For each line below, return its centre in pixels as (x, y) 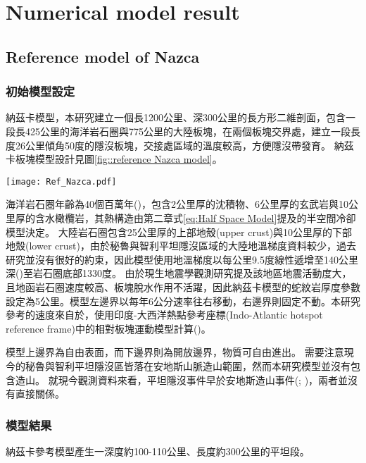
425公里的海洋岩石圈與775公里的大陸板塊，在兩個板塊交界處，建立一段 (188, 131)
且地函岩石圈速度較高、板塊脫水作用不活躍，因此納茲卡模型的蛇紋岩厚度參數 (183, 286)
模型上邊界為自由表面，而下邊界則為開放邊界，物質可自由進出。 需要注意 (175, 352)
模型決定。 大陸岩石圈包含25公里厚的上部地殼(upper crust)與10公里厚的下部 (179, 231)
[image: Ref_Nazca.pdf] (61, 181)
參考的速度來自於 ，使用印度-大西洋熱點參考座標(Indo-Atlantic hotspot (164, 315)
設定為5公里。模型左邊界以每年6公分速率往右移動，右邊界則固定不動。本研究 (183, 301)
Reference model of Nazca (103, 56)
